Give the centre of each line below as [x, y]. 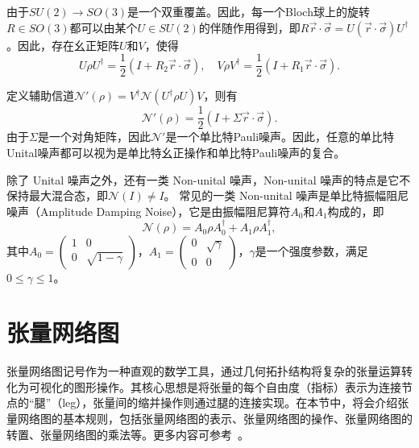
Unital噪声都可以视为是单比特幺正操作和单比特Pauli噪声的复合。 [176, 152]
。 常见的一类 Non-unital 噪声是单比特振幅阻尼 [286, 195]
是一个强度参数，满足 [311, 250]
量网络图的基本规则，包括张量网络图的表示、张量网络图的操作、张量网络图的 [209, 419]
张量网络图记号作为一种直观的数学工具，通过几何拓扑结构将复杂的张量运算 [204, 371]
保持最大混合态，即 [57, 195]
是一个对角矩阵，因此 [94, 137]
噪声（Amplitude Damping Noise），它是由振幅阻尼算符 [149, 211]
